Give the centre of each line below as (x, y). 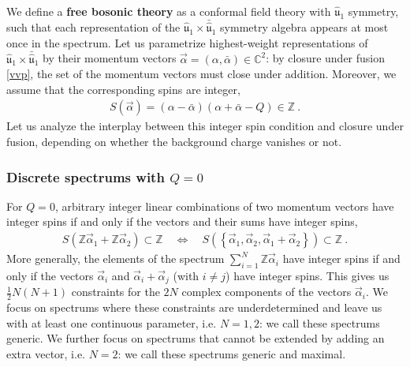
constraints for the (116, 292)
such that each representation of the (93, 27)
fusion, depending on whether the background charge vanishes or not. (174, 142)
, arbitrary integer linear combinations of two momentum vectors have (224, 206)
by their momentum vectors (110, 58)
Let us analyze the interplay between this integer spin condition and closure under (205, 126)
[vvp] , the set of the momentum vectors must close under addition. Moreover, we (201, 74)
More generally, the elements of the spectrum (116, 258)
